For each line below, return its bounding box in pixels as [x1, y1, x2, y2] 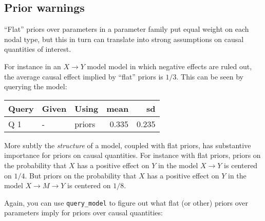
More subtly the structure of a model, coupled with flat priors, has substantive [4, 139, 251, 150]
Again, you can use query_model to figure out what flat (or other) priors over [4, 197, 249, 208]
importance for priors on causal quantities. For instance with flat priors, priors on [4, 150, 261, 160]
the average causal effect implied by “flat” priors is [4, 71, 163, 82]
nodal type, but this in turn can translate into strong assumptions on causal [4, 33, 244, 44]
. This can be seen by [176, 71, 243, 82]
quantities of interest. [4, 44, 71, 54]
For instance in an [4, 61, 61, 71]
